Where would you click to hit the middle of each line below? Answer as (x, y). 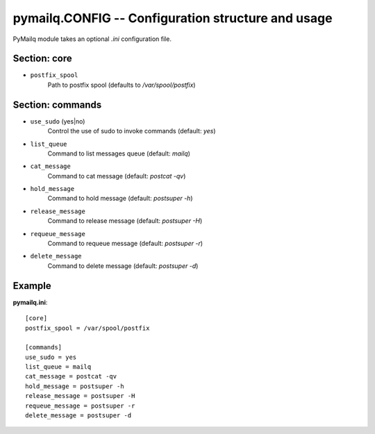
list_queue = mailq (58, 367)
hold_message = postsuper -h (75, 386)
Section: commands (57, 105)
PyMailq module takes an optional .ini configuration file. (92, 39)
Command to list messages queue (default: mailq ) (119, 153)
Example (32, 286)
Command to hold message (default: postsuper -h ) (120, 199)
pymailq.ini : (30, 302)
